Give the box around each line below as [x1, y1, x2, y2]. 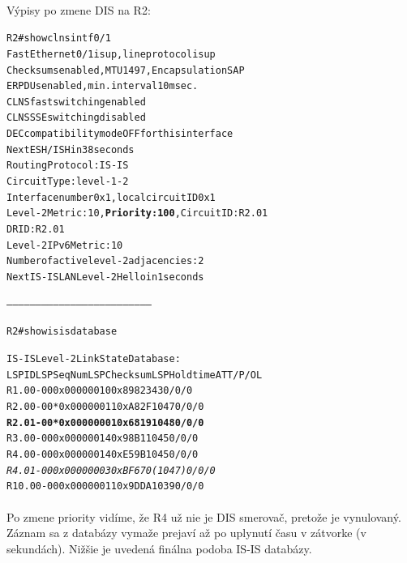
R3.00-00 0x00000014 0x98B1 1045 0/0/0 [6, 433, 199, 445]
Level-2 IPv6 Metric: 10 [6, 239, 123, 251]
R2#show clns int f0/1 [6, 32, 111, 45]
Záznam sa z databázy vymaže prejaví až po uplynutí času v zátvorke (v [6, 524, 366, 541]
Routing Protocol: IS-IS [6, 160, 129, 172]
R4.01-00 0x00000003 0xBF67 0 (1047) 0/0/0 [6, 464, 216, 476]
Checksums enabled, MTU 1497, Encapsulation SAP [6, 64, 245, 76]
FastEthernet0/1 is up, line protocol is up [6, 48, 216, 60]
